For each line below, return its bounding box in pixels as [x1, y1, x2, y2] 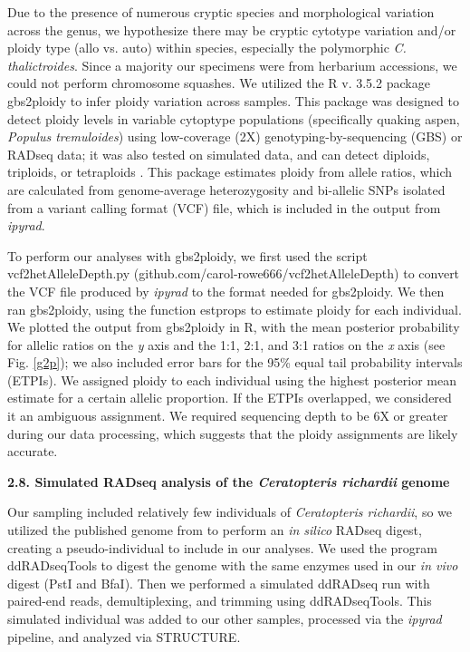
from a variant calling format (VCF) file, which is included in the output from [7, 198, 441, 217]
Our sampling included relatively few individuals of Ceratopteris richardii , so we [7, 502, 452, 521]
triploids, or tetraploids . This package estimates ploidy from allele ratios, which [7, 162, 453, 181]
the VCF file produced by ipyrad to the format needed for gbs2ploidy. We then [7, 281, 445, 300]
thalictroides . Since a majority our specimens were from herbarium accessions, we [7, 55, 457, 74]
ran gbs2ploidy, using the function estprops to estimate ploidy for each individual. [7, 299, 462, 318]
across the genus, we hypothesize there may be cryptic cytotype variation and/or [7, 20, 456, 39]
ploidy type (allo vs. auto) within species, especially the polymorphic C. [7, 38, 407, 57]
